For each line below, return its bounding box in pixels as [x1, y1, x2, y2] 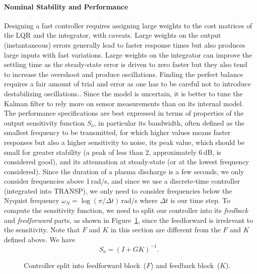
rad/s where [121, 195, 158, 205]
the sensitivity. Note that [4, 224, 80, 235]
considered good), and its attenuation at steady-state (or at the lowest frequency [4, 156, 249, 167]
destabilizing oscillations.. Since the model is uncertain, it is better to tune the [4, 88, 243, 98]
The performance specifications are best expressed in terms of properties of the [4, 108, 244, 118]
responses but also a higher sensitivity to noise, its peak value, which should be [4, 137, 245, 147]
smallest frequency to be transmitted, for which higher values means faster [4, 127, 231, 137]
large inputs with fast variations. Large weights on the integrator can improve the [4, 49, 253, 60]
